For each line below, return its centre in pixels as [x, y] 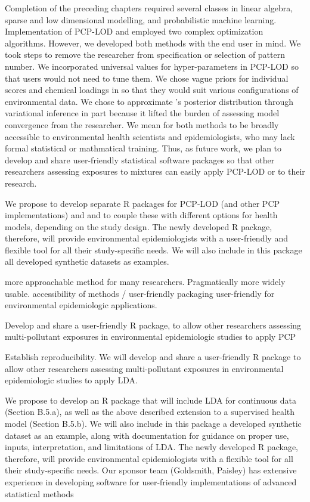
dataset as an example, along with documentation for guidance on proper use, [147, 435]
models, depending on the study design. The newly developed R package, [139, 226]
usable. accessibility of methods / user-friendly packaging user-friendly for [140, 293]
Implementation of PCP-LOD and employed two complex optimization [134, 31]
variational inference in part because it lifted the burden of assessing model [142, 113]
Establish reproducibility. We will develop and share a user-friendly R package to [153, 357]
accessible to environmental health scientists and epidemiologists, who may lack [150, 136]
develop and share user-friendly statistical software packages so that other [140, 159]
